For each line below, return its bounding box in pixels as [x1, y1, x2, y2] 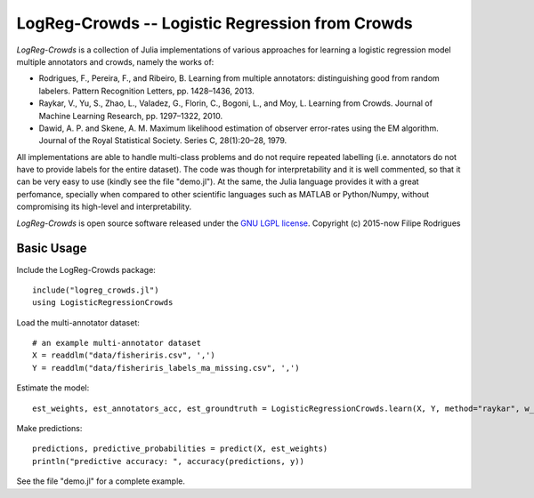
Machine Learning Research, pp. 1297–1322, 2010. [38, 110, 223, 121]
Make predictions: [16, 423, 83, 434]
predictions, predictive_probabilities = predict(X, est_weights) [32, 444, 328, 454]
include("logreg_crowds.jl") [32, 285, 159, 295]
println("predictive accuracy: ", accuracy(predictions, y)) [32, 456, 304, 466]
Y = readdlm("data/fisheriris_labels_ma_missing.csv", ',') [32, 363, 300, 373]
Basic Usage [16, 241, 87, 256]
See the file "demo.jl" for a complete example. [16, 476, 186, 486]
